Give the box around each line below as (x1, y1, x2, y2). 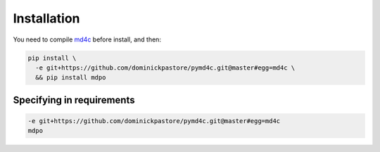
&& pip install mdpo (35, 74, 106, 82)
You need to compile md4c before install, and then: (13, 35, 162, 44)
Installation (13, 11, 80, 26)
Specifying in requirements (13, 94, 135, 106)
